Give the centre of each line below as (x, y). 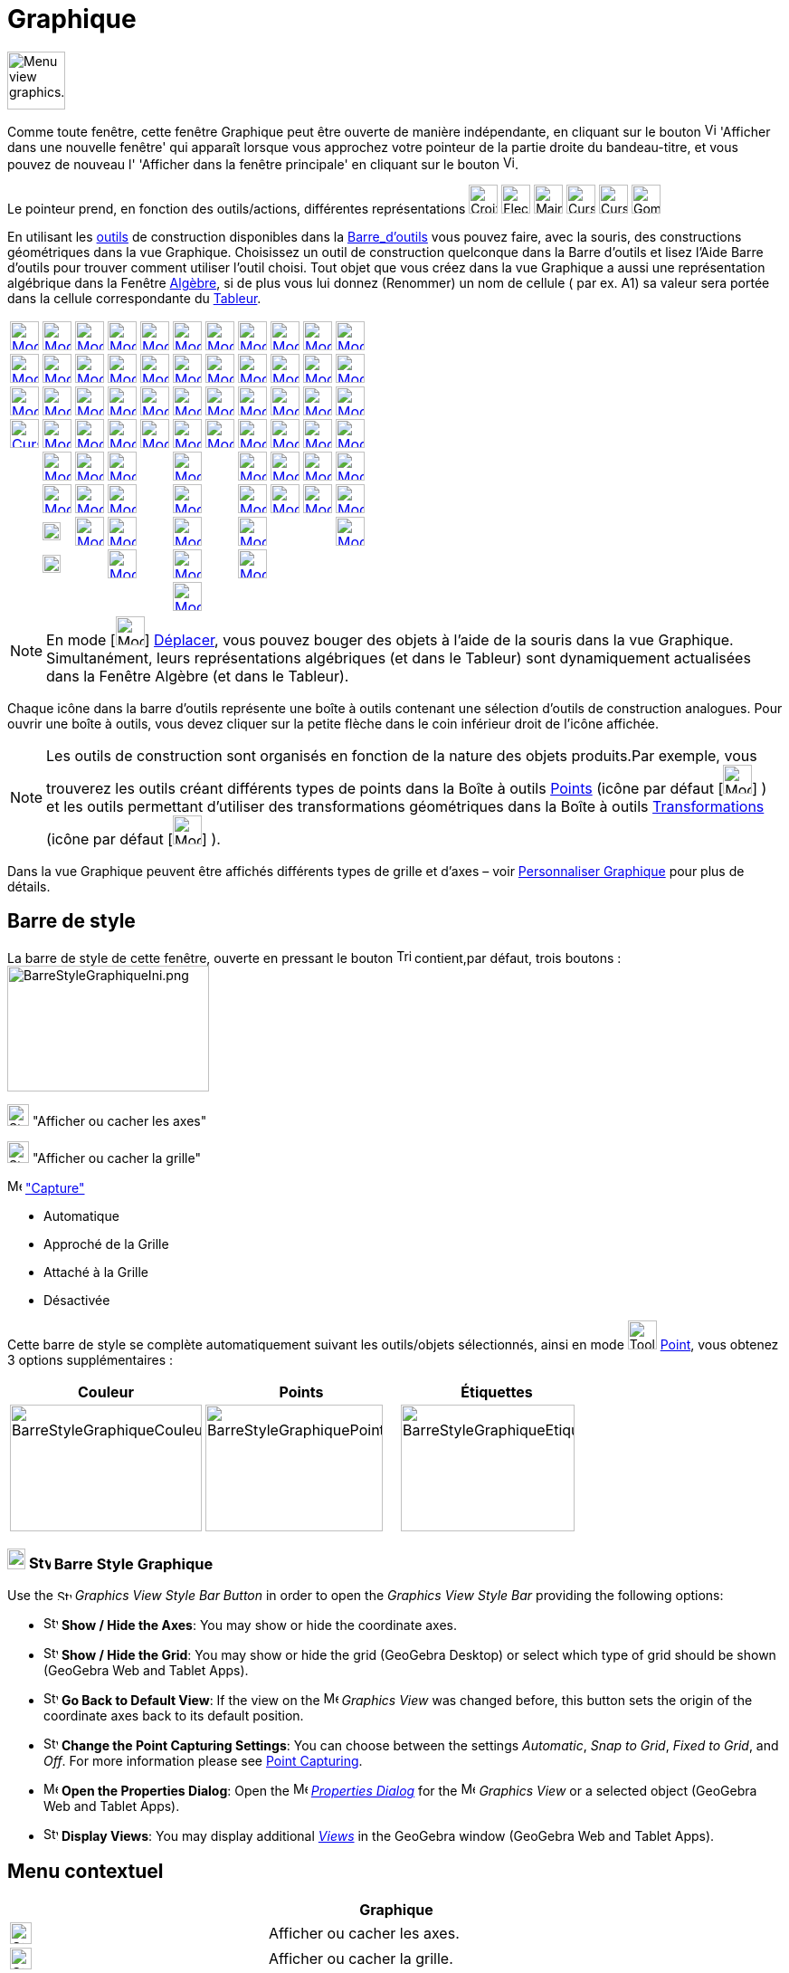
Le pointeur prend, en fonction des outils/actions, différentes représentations (237, 208)
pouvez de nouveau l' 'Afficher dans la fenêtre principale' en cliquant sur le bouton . (263, 164)
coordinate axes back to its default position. (174, 1716)
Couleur (106, 1392)
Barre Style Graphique (133, 1563)
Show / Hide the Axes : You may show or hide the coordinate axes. (259, 1625)
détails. (29, 886)
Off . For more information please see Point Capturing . (203, 1761)
